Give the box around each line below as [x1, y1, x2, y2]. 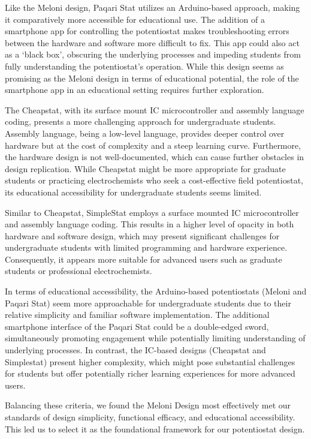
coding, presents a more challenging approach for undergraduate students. [5, 115, 276, 128]
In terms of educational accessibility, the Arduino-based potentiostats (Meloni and [5, 285, 307, 297]
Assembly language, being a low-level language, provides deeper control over [5, 127, 285, 139]
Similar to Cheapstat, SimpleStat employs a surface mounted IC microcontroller [5, 206, 299, 218]
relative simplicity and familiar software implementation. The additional [5, 308, 270, 321]
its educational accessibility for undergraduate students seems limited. [5, 185, 262, 198]
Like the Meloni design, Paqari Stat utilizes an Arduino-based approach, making [5, 1, 300, 13]
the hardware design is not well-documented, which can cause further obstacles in [5, 151, 304, 163]
